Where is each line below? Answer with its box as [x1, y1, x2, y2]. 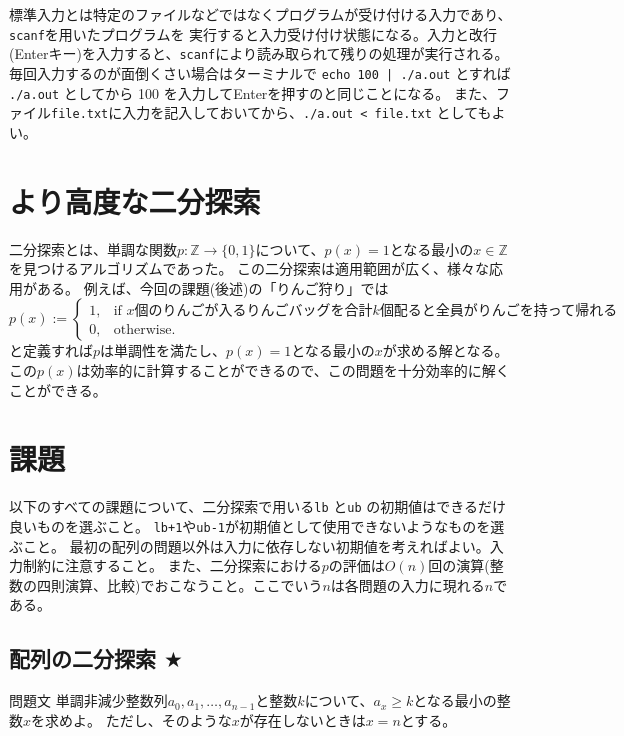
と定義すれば [9, 340, 93, 361]
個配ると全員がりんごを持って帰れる [379, 304, 618, 319]
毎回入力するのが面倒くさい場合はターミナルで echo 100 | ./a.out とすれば [9, 62, 511, 83]
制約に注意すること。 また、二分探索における [22, 555, 322, 576]
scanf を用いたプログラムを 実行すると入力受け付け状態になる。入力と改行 [9, 23, 498, 44]
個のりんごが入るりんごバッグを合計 [134, 304, 373, 319]
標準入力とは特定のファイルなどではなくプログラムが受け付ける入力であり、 [9, 4, 512, 24]
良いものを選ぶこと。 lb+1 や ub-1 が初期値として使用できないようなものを [9, 515, 491, 536]
